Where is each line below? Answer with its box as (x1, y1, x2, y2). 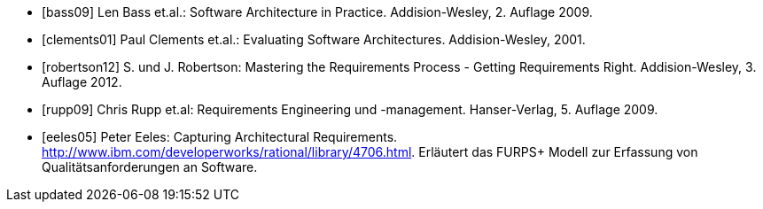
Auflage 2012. (42, 74, 122, 89)
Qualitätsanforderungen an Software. (42, 159, 258, 174)
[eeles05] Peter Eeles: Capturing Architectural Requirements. (42, 129, 398, 144)
